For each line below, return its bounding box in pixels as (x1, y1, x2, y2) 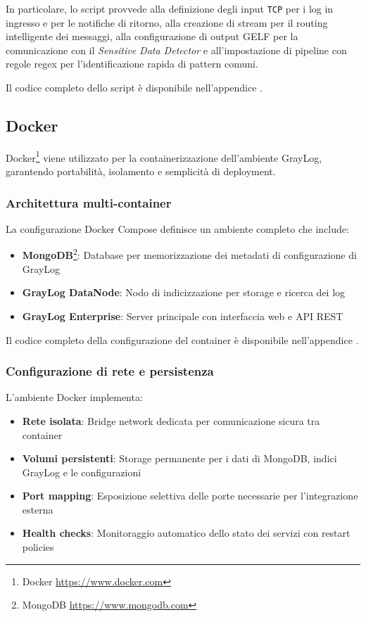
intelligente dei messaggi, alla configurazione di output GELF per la (6, 29, 298, 44)
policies (22, 540, 54, 554)
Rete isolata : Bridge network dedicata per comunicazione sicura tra (22, 413, 320, 428)
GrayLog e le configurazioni (22, 464, 141, 479)
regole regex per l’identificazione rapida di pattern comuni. (6, 56, 258, 71)
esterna (22, 502, 53, 516)
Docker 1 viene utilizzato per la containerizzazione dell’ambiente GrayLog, (6, 148, 322, 165)
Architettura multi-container (6, 193, 172, 211)
